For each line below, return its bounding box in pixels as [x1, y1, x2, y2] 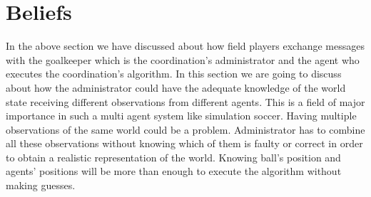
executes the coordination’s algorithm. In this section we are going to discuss [6, 66, 342, 81]
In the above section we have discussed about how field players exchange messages [6, 38, 365, 53]
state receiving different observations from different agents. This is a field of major [6, 94, 365, 109]
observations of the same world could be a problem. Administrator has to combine [6, 122, 365, 137]
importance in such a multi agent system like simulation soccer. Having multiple [6, 108, 357, 123]
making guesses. [6, 178, 76, 193]
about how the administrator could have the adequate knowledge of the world [6, 80, 346, 95]
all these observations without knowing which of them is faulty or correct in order [6, 136, 363, 151]
